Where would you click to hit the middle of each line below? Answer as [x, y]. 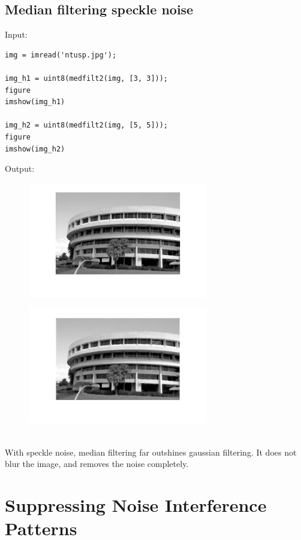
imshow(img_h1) [35, 102]
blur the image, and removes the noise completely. [97, 464]
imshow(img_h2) [35, 149]
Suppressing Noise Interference [136, 504]
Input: [16, 34]
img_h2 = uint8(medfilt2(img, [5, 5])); [87, 125]
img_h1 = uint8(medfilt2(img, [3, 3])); [87, 78]
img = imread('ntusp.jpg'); [61, 55]
